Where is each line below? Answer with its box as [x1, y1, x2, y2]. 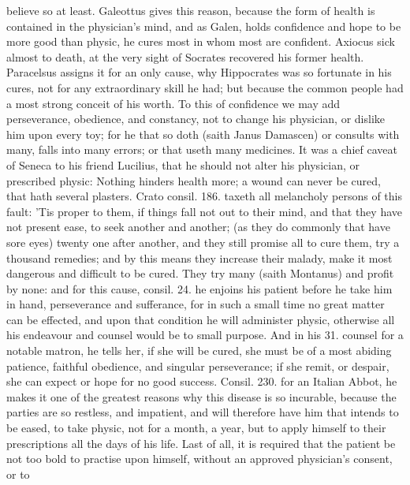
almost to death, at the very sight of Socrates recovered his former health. [6, 48, 364, 65]
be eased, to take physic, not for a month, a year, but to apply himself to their [6, 420, 386, 436]
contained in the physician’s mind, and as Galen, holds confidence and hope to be [6, 17, 401, 34]
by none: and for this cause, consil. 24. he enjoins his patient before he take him [6, 280, 393, 297]
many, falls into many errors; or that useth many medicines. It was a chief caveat [6, 141, 397, 158]
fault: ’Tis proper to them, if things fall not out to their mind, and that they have [6, 203, 402, 219]
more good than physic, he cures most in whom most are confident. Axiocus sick [6, 33, 395, 50]
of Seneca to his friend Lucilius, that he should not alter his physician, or [6, 156, 360, 173]
